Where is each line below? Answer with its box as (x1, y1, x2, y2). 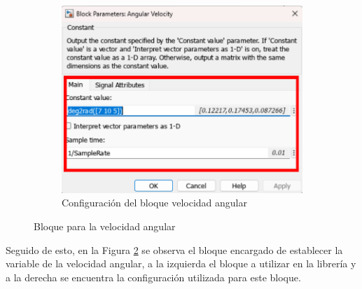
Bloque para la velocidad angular (34, 218, 176, 233)
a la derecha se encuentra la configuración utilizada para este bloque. (6, 269, 301, 284)
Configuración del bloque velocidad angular (62, 195, 247, 210)
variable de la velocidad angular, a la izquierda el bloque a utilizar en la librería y (6, 256, 356, 271)
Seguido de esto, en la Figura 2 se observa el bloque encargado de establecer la (6, 242, 343, 257)
